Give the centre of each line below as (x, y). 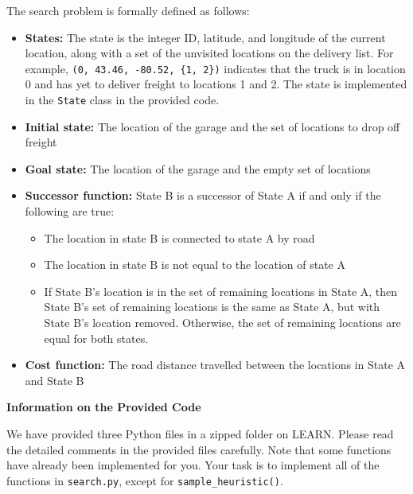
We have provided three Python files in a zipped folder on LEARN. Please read (200, 434)
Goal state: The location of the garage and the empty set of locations (198, 168)
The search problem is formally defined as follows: (128, 10)
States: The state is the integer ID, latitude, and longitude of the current (205, 37)
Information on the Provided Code (104, 407)
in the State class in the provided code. (122, 100)
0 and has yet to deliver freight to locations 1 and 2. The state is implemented (216, 84)
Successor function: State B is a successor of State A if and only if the (203, 195)
